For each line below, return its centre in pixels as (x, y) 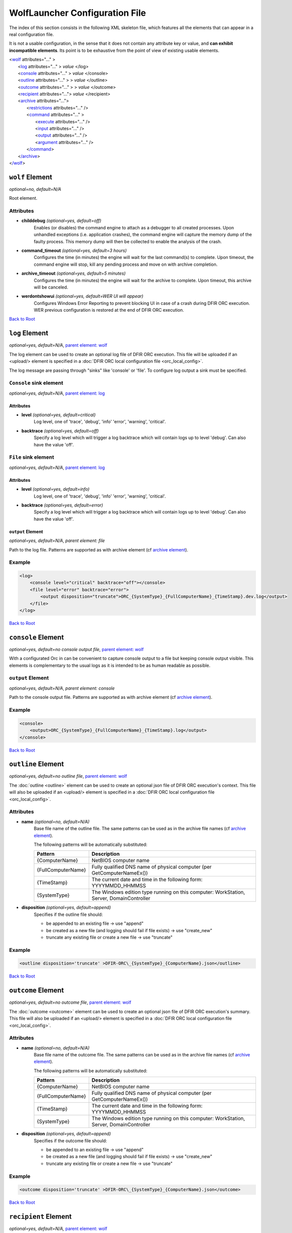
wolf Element (31, 177)
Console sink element (36, 383)
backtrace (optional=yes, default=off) (60, 431)
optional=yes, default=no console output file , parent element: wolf (76, 649)
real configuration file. (32, 34)
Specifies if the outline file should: (68, 914)
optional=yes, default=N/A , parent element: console (62, 688)
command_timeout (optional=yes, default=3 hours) (74, 250)
